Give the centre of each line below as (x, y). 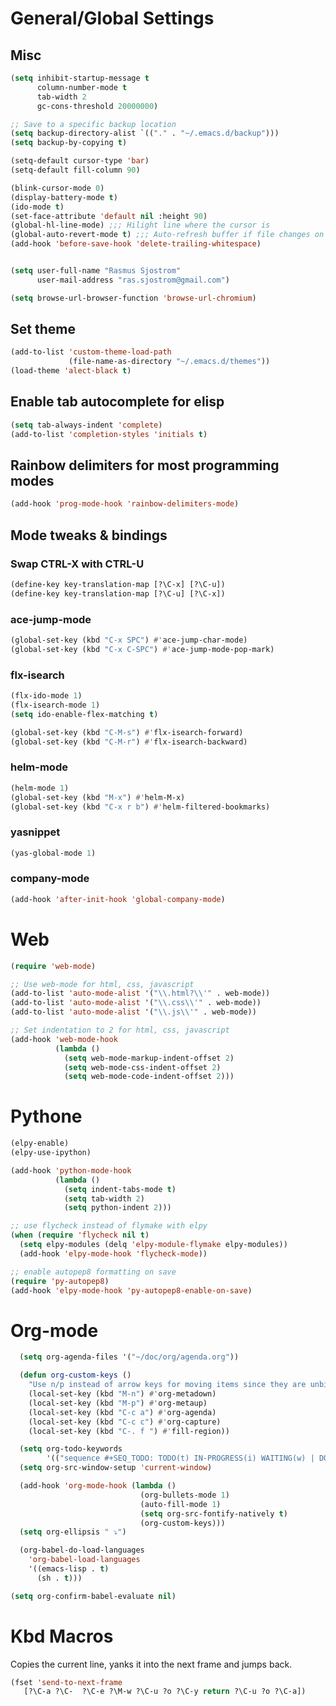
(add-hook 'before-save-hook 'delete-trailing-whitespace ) (136, 244)
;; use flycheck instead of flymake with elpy (109, 1226)
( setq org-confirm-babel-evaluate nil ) (93, 1596)
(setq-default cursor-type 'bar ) (80, 161)
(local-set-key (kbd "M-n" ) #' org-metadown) (122, 1394)
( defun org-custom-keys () (75, 1375)
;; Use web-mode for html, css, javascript (102, 984)
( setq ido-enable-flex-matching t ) (84, 714)
